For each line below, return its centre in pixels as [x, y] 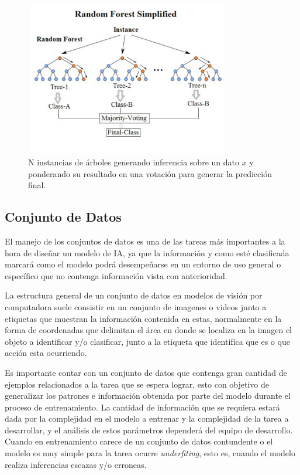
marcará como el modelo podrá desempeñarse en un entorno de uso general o [143, 264]
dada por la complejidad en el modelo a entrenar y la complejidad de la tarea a [147, 418]
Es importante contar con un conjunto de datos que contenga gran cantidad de [146, 372]
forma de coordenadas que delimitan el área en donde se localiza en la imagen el [149, 330]
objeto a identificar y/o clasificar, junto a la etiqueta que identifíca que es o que [147, 341]
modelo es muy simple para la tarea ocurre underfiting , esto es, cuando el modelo [150, 453]
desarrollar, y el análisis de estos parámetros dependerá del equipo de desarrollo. [149, 430]
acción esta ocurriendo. [46, 353]
